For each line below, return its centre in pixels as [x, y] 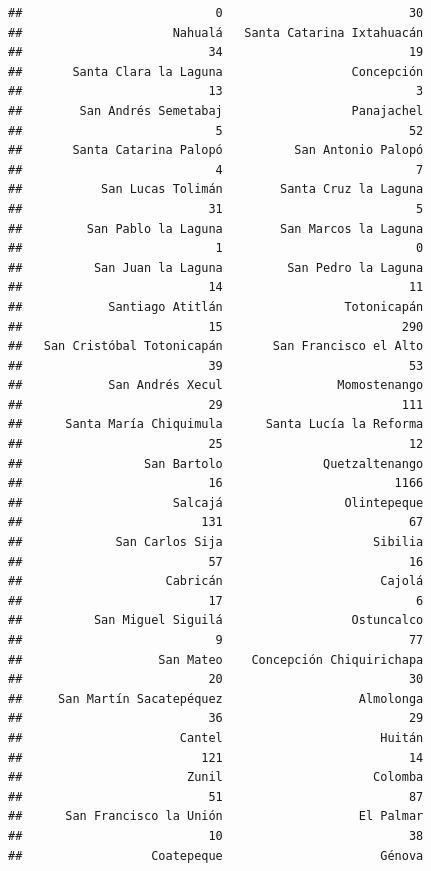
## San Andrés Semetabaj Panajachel [216, 110]
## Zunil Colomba [216, 777]
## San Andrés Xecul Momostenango [216, 385]
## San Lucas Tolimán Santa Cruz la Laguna [216, 189]
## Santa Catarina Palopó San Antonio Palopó [216, 150]
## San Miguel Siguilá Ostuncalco [216, 620]
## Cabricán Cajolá [216, 581]
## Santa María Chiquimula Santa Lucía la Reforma [216, 424]
